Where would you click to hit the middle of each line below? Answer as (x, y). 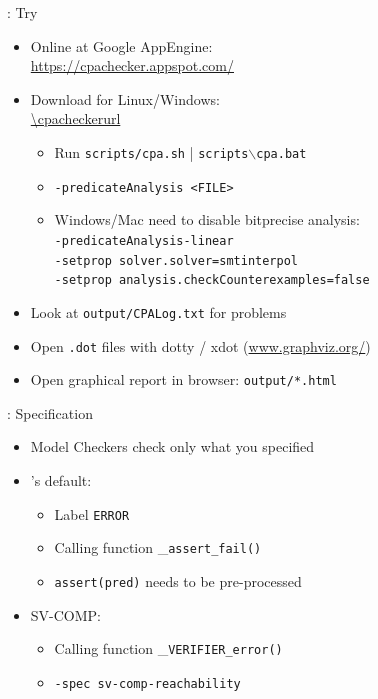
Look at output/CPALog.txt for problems (158, 311)
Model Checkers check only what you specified (172, 446)
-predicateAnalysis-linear (144, 240)
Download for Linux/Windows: (125, 98)
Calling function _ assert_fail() (158, 547)
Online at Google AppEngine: (121, 45)
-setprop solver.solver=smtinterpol (176, 260)
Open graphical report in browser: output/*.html (183, 379)
